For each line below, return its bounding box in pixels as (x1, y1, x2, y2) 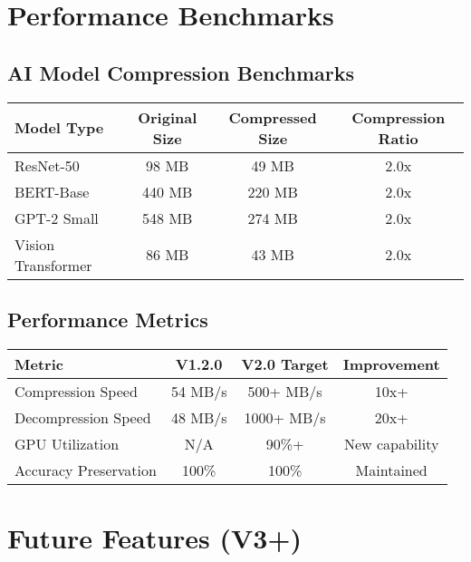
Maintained (355, 459, 428, 480)
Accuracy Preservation (14, 459, 157, 480)
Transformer (14, 254, 92, 276)
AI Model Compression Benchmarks (7, 58, 354, 86)
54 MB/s (170, 380, 227, 402)
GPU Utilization (14, 432, 120, 454)
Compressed (228, 106, 317, 128)
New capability (343, 432, 439, 454)
